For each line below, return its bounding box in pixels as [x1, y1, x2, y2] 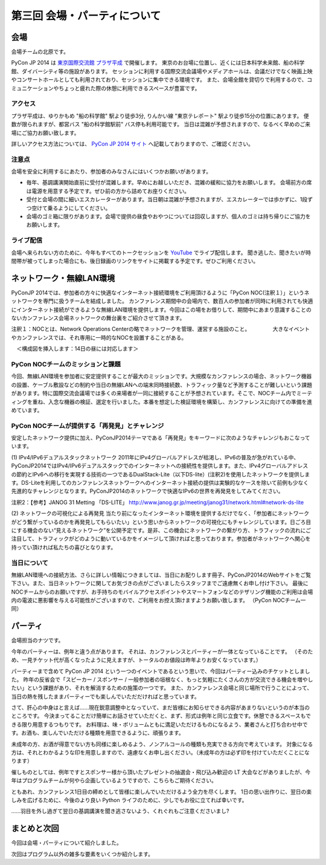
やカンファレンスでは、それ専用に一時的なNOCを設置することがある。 [11, 334, 187, 341]
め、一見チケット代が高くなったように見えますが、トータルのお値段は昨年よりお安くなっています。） [11, 656, 262, 664]
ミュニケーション [11, 85, 54, 92]
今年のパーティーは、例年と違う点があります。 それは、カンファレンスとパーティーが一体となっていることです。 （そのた [11, 647, 313, 655]
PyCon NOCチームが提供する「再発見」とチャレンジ [11, 421, 164, 430]
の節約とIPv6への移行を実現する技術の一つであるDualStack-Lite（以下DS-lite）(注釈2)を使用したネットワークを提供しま [11, 470, 310, 478]
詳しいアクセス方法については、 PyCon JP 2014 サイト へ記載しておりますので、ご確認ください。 [11, 140, 254, 147]
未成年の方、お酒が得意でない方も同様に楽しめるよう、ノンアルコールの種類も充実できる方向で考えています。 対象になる [11, 740, 313, 748]
